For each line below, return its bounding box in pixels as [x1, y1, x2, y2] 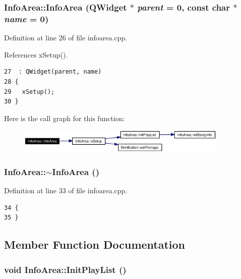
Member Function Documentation [4, 237, 186, 252]
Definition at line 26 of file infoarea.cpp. [4, 32, 128, 43]
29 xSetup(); [4, 88, 55, 95]
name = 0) [4, 12, 49, 25]
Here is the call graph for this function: [4, 113, 125, 123]
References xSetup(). [4, 49, 68, 60]
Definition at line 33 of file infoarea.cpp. [4, 185, 128, 196]
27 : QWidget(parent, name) [4, 68, 102, 76]
